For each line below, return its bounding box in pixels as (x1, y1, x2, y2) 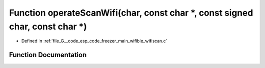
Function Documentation (9, 51, 87, 59)
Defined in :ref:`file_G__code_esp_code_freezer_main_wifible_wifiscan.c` (21, 38, 167, 44)
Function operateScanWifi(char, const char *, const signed (9, 7, 253, 18)
